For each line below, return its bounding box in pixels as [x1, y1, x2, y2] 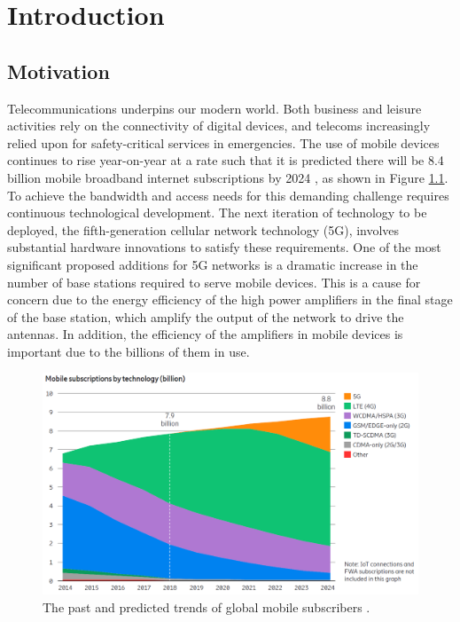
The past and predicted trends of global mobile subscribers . [43, 597, 370, 616]
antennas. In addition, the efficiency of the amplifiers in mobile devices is [7, 325, 403, 343]
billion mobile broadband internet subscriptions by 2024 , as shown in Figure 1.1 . [7, 168, 448, 186]
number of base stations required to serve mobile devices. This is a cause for [7, 272, 421, 291]
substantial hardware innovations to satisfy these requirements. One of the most [7, 238, 441, 256]
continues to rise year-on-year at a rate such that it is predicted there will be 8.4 [7, 151, 444, 169]
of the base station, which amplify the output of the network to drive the [7, 307, 404, 326]
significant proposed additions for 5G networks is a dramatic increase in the [7, 255, 418, 273]
